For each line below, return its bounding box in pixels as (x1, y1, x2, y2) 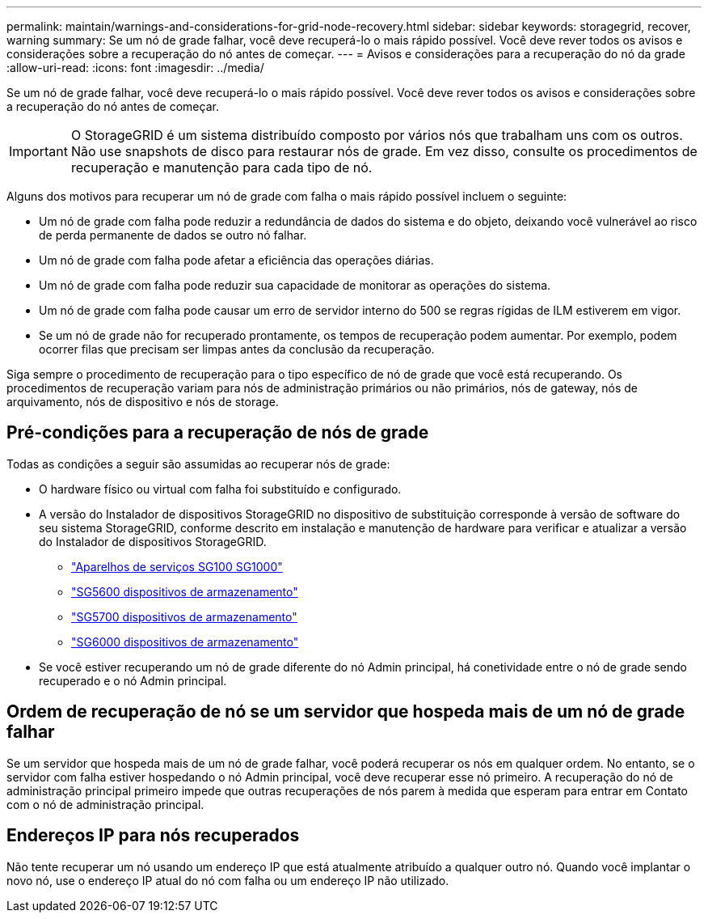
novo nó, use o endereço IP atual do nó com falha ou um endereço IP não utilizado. (6, 873, 449, 887)
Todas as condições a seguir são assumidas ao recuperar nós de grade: (6, 456, 390, 471)
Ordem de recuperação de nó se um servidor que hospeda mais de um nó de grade (6, 701, 685, 722)
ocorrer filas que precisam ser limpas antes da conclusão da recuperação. (39, 342, 435, 356)
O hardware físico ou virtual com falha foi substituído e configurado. (39, 481, 402, 496)
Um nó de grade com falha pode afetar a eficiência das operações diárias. (39, 253, 434, 267)
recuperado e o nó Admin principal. (39, 673, 227, 688)
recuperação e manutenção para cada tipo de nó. (70, 159, 373, 176)
